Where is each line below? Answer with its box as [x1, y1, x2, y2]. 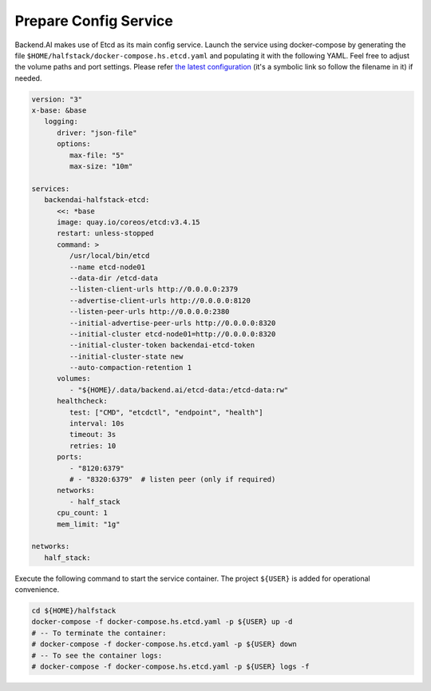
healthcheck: [57, 396, 108, 406]
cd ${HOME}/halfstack [31, 606, 117, 615]
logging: [44, 117, 79, 126]
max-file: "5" [69, 150, 125, 160]
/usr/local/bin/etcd [69, 252, 150, 260]
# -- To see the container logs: [31, 651, 163, 660]
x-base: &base [31, 106, 87, 115]
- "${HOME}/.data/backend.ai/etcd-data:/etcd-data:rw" [69, 385, 289, 395]
